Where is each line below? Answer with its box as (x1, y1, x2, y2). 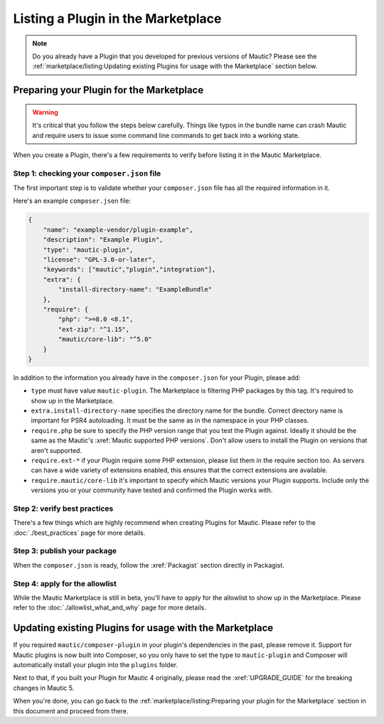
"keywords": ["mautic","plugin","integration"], (43, 265, 216, 274)
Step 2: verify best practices (13, 504, 114, 513)
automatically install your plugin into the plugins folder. (13, 661, 178, 669)
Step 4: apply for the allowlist (13, 578, 117, 588)
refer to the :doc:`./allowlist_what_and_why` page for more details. (13, 603, 206, 612)
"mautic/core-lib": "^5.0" (58, 335, 152, 344)
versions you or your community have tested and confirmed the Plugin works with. (31, 486, 273, 494)
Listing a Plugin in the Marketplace (13, 11, 222, 26)
